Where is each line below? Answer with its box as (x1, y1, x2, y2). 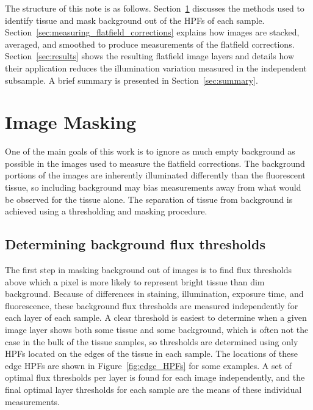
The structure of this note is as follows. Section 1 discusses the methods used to (5, 2, 304, 14)
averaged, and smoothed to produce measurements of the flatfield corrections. (5, 37, 295, 50)
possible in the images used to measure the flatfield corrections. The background (5, 156, 305, 169)
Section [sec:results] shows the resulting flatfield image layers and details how (5, 49, 294, 62)
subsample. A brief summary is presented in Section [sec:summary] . (5, 73, 258, 86)
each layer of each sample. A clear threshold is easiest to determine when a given (5, 311, 307, 324)
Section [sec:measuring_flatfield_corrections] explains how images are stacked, (5, 26, 300, 38)
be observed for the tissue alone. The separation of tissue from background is (5, 192, 293, 205)
